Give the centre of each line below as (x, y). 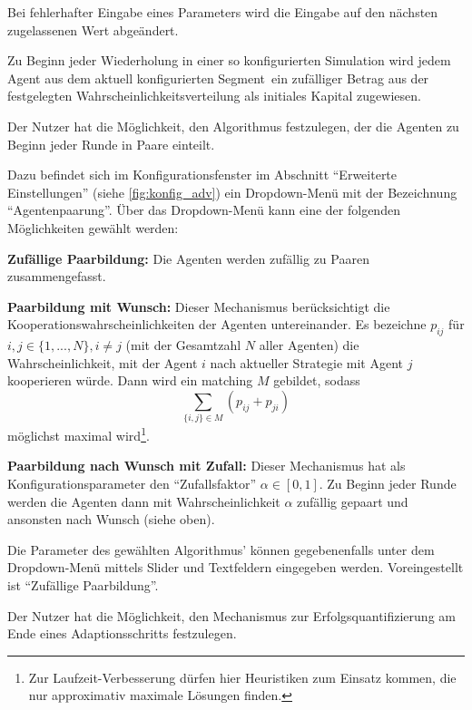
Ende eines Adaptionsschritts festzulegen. (122, 633)
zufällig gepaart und (353, 501)
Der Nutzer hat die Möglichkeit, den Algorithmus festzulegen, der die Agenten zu (233, 126)
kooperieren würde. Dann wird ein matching (130, 380)
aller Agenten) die (309, 345)
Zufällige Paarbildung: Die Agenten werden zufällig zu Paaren (188, 258)
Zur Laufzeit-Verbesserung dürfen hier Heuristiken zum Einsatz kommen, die (242, 677)
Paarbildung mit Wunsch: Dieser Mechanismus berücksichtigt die (199, 306)
